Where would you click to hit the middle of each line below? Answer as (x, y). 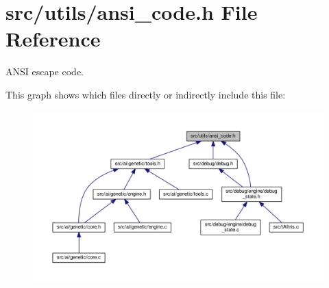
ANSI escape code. (45, 71)
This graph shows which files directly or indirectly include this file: (146, 94)
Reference (53, 39)
